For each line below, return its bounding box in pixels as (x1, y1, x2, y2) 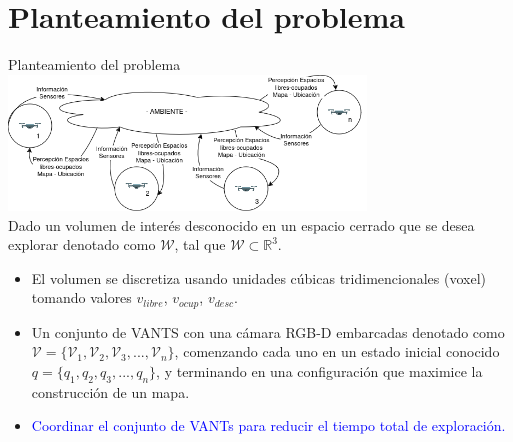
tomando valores (31, 287, 132, 308)
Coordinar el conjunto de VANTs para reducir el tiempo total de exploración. (31, 415, 506, 436)
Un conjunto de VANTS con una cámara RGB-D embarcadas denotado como (31, 321, 505, 342)
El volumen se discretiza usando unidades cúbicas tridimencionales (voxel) (31, 267, 486, 288)
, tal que (174, 234, 226, 255)
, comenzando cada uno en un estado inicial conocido (174, 341, 500, 362)
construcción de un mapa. (31, 381, 190, 402)
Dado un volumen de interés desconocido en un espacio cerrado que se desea (8, 214, 475, 235)
